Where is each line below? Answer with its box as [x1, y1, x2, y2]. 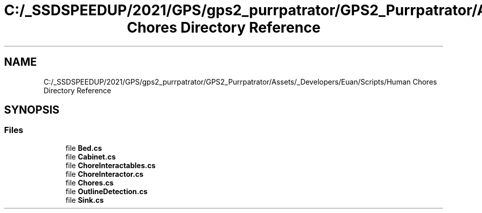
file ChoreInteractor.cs [65, 169, 143, 178]
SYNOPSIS [4, 103, 60, 117]
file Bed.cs [65, 143, 102, 152]
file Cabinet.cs [65, 152, 116, 161]
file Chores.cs [65, 178, 114, 187]
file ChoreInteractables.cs [65, 161, 156, 170]
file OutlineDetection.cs [65, 187, 148, 196]
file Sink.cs [65, 195, 104, 204]
